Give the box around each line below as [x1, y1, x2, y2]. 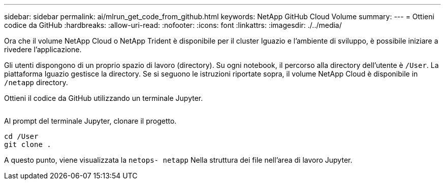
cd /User [4, 132, 39, 140]
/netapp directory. [4, 78, 68, 87]
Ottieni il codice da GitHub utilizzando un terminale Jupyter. [4, 94, 203, 102]
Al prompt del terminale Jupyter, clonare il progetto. [4, 117, 177, 125]
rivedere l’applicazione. [4, 45, 82, 54]
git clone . [4, 140, 51, 149]
